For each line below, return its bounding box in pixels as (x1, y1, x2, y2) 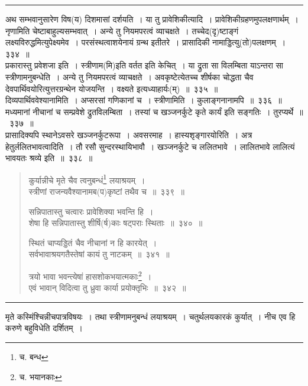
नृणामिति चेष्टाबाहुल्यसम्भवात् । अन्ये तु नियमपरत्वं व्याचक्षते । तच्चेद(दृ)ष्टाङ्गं (5, 24, 239, 37)
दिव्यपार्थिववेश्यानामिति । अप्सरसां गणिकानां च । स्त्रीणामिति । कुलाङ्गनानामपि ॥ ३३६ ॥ (5, 94, 282, 106)
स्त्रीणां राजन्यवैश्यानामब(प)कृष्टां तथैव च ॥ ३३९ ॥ (28, 185, 184, 197)
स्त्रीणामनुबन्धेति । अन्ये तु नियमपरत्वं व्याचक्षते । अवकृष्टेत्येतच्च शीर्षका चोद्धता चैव (5, 70, 254, 83)
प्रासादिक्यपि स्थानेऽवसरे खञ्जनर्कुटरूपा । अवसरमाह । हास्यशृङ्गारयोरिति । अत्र (5, 128, 252, 140)
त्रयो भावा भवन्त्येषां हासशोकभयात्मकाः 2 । (28, 268, 152, 282)
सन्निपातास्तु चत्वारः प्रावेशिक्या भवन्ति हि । (28, 205, 154, 217)
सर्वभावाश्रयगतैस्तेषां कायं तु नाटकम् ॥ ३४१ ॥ (28, 248, 170, 260)
